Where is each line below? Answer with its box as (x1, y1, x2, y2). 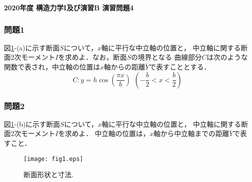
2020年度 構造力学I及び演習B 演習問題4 (4, 2, 134, 12)
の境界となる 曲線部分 (131, 52, 202, 62)
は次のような (206, 52, 248, 62)
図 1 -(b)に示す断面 (4, 118, 60, 129)
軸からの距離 (104, 62, 146, 71)
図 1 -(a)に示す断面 (4, 42, 60, 52)
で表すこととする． (149, 62, 211, 71)
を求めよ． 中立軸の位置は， (58, 128, 150, 138)
